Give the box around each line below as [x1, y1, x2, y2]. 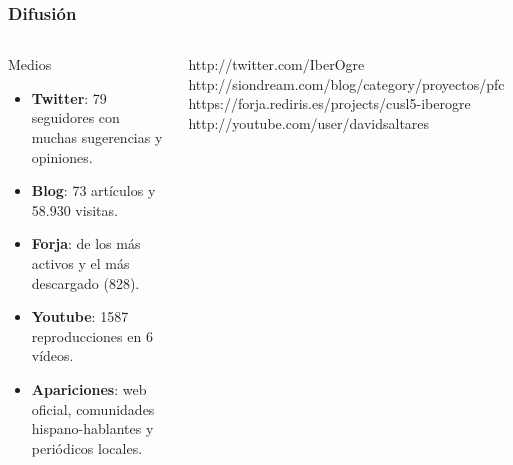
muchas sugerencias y [31, 127, 163, 147]
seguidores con [31, 107, 120, 128]
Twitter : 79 [31, 87, 107, 108]
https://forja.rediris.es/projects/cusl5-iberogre [188, 93, 471, 114]
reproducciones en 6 [31, 325, 153, 346]
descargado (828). [31, 272, 140, 293]
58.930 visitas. [31, 199, 118, 220]
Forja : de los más [31, 233, 141, 254]
